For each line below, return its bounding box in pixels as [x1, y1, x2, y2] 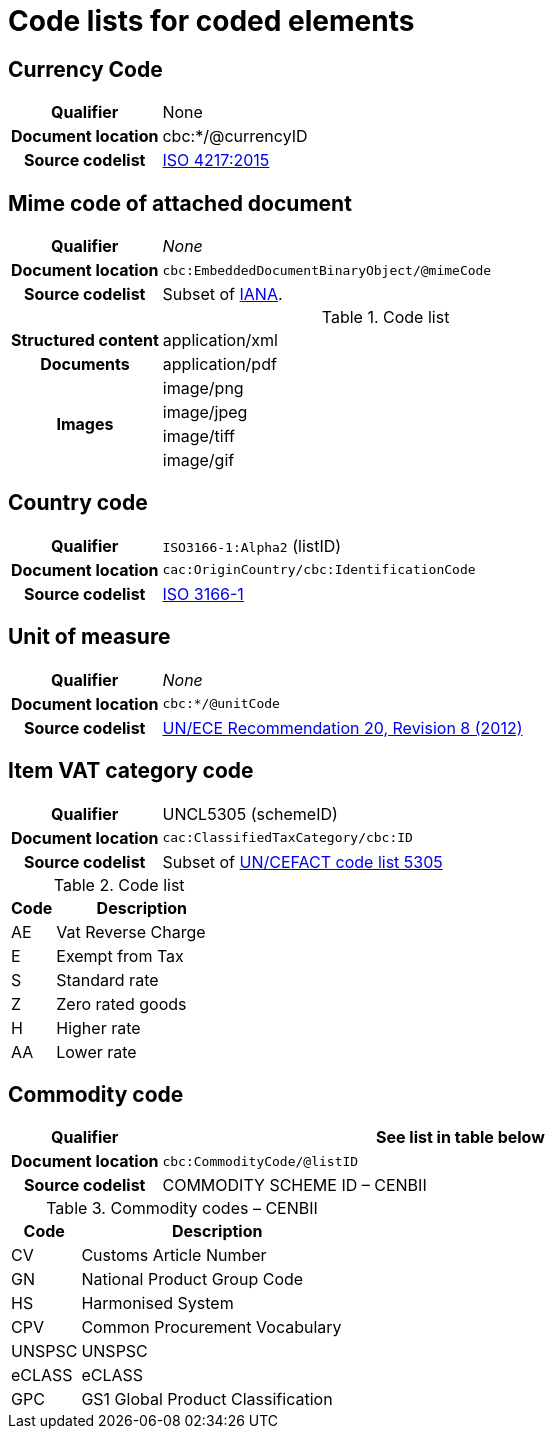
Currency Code [8, 56, 163, 82]
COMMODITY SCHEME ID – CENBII [162, 1175, 427, 1196]
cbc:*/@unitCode [162, 696, 280, 712]
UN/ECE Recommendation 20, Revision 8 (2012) [162, 717, 523, 738]
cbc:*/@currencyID [162, 126, 308, 147]
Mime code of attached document [8, 190, 352, 216]
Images [56, 414, 114, 435]
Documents [40, 354, 130, 375]
